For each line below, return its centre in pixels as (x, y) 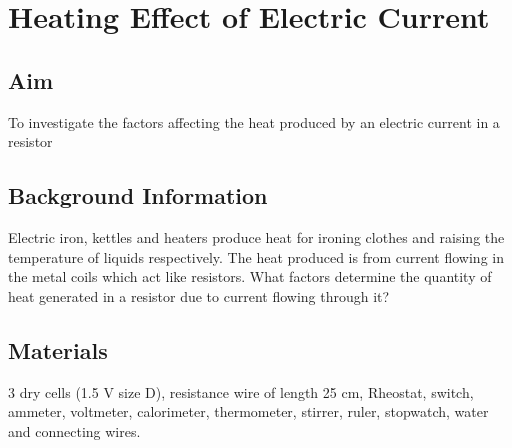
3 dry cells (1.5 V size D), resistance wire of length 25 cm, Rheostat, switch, (241, 391)
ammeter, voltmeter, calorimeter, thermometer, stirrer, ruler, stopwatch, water (248, 411)
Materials (58, 349)
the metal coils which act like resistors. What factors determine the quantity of (250, 276)
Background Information (138, 195)
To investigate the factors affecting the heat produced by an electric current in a (254, 121)
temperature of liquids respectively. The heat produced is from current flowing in (256, 256)
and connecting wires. (74, 430)
